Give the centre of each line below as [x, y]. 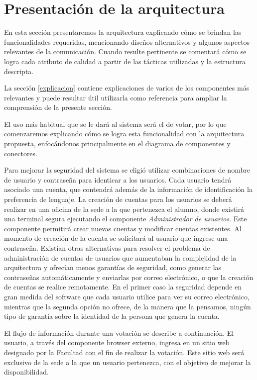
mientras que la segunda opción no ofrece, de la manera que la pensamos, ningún [128, 306]
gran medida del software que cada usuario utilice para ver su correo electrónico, [127, 296]
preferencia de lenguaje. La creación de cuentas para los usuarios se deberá [118, 199]
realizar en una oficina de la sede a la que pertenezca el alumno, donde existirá [124, 209]
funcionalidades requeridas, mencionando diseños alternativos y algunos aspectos [127, 42]
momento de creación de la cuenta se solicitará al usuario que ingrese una [116, 238]
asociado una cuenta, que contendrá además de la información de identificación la [128, 189]
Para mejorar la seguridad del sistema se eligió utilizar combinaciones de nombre [127, 170]
